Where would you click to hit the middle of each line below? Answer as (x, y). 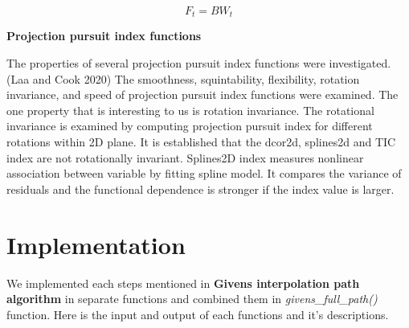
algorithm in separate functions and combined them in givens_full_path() (192, 299)
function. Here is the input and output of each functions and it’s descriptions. (198, 314)
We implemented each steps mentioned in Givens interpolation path (183, 283)
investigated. (360, 63)
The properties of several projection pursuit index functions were (166, 63)
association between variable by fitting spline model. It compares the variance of (204, 173)
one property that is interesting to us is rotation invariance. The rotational (190, 110)
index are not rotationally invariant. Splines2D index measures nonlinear (185, 157)
